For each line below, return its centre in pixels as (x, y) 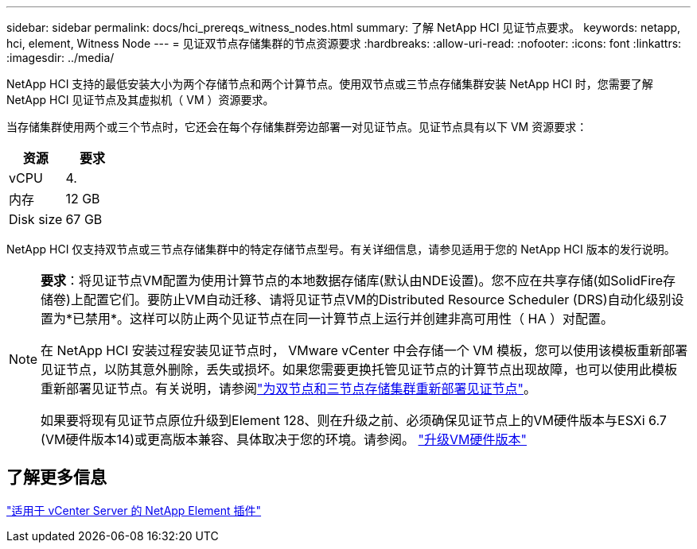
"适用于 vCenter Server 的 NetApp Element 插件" (134, 510)
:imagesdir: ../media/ (60, 58)
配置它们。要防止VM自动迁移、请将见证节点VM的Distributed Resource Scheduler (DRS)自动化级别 (377, 300)
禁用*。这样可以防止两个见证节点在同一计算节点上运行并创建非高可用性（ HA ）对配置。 (350, 319)
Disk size (36, 219)
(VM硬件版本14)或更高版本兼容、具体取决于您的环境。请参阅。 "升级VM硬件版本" (284, 439)
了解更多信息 (56, 477)
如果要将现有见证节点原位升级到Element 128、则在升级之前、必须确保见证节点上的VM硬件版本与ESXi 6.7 (354, 420)
